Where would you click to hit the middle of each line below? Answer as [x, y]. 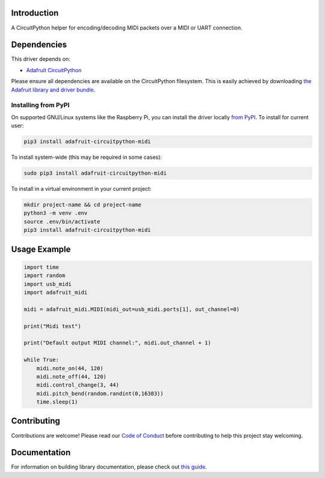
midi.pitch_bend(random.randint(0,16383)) [100, 393]
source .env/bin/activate [62, 222]
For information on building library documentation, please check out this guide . [109, 467]
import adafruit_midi [56, 292]
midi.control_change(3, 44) [78, 385]
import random [45, 276]
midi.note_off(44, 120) [71, 377]
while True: [42, 360]
